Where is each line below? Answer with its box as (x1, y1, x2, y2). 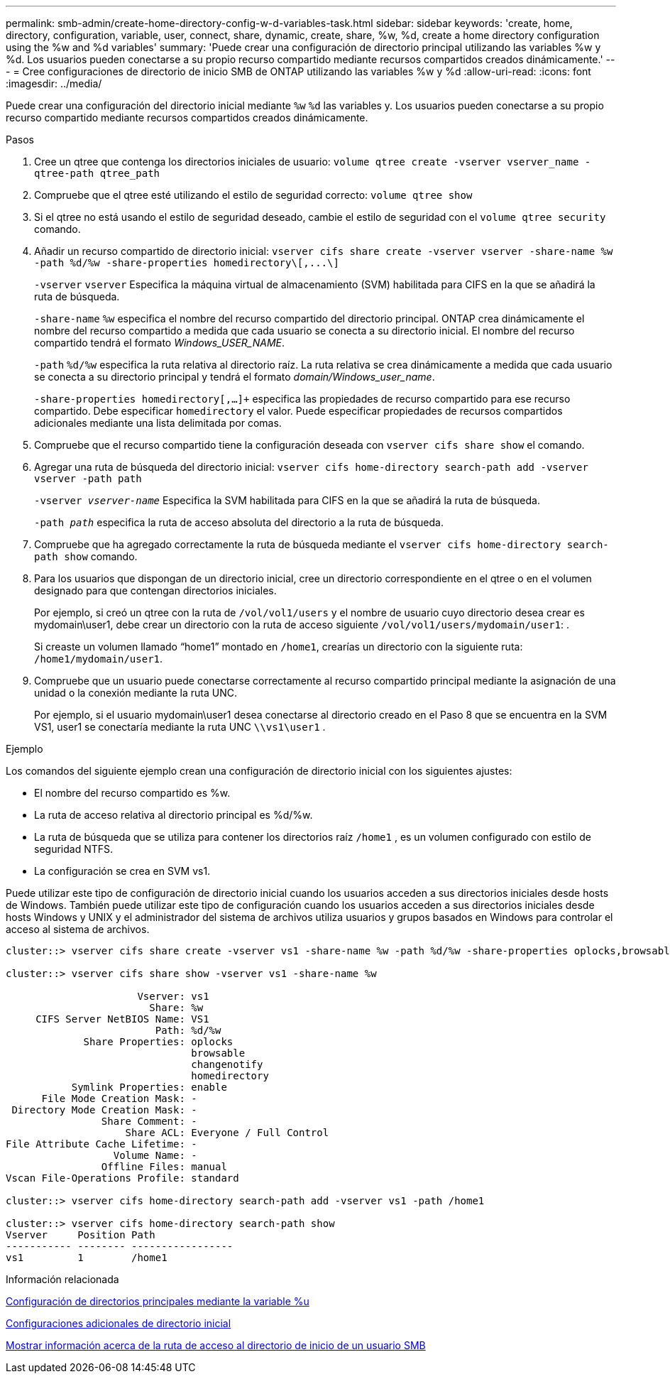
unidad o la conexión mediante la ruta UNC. (34, 687, 238, 699)
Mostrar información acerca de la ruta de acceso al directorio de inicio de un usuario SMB (6, 1339, 426, 1351)
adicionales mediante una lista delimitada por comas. (34, 417, 282, 429)
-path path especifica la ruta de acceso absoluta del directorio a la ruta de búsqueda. (34, 516, 444, 528)
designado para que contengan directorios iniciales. (34, 584, 277, 596)
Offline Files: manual (101, 1161, 227, 1172)
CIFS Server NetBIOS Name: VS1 (35, 1013, 209, 1025)
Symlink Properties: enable (71, 1081, 227, 1093)
